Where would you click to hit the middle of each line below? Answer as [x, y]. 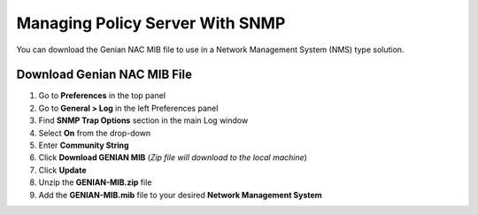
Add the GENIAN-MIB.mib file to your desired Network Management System [180, 195]
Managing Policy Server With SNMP [151, 23]
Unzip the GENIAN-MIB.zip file [95, 182]
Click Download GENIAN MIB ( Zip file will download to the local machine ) [173, 157]
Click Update [62, 170]
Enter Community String [84, 145]
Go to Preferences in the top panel [102, 96]
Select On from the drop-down [94, 133]
